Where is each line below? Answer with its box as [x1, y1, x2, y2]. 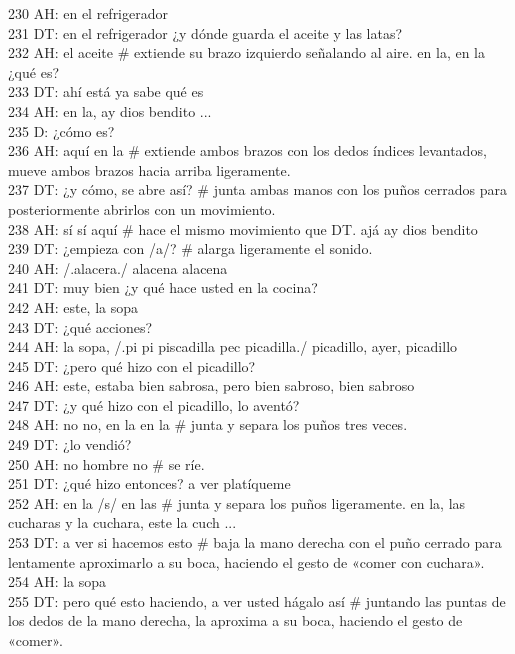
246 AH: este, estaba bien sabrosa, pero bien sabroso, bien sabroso [8, 375, 415, 396]
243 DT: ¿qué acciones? [8, 316, 153, 337]
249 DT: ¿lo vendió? [8, 434, 132, 455]
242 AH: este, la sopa [8, 296, 139, 317]
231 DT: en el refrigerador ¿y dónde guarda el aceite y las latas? [8, 22, 403, 43]
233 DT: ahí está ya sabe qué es [8, 81, 204, 102]
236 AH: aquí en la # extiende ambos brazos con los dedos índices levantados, [8, 140, 487, 161]
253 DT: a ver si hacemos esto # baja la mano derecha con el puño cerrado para [8, 532, 502, 553]
